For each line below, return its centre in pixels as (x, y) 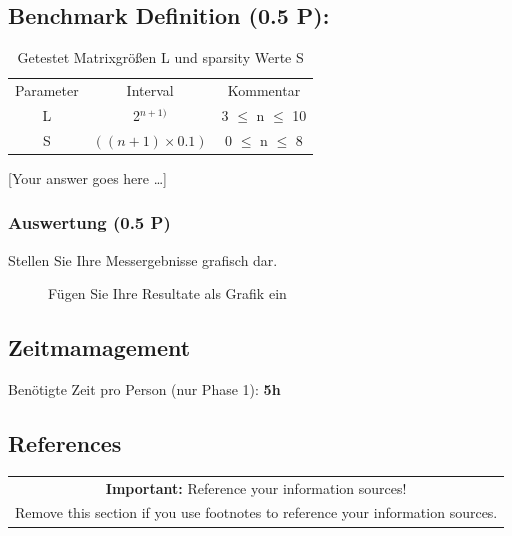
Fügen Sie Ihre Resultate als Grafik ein (167, 293)
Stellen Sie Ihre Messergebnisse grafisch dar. (143, 259)
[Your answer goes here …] (87, 177)
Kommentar (264, 90)
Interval (150, 90)
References (65, 443)
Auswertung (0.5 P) (89, 222)
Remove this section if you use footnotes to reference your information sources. (256, 512)
